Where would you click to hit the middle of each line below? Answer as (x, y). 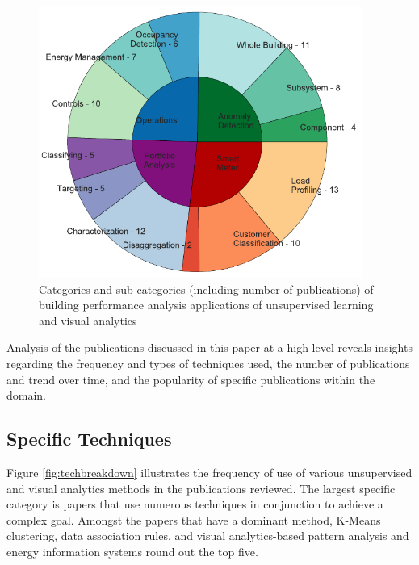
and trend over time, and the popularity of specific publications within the (191, 379)
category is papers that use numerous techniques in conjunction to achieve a (195, 504)
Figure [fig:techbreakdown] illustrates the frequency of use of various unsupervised (209, 472)
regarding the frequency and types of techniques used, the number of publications (208, 363)
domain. (27, 395)
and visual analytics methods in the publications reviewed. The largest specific (201, 488)
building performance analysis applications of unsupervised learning (206, 305)
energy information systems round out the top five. (132, 551)
